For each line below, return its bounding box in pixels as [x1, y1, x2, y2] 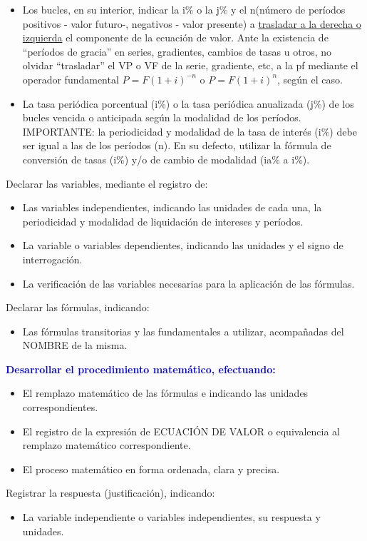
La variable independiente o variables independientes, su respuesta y [22, 510, 321, 525]
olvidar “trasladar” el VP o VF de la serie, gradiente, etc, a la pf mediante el [22, 58, 358, 73]
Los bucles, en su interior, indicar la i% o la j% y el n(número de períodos [22, 2, 346, 16]
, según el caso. [277, 71, 343, 86]
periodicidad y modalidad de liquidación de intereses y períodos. [22, 213, 304, 228]
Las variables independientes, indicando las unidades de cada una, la [22, 200, 322, 215]
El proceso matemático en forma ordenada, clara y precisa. [22, 461, 280, 476]
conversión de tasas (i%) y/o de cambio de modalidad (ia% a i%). [22, 151, 310, 166]
